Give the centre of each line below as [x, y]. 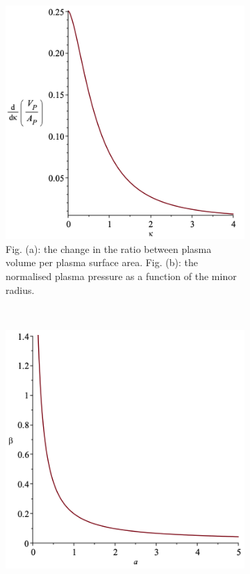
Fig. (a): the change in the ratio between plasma [109, 248]
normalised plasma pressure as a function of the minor [121, 276]
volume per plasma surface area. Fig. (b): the [102, 262]
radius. [20, 289]
